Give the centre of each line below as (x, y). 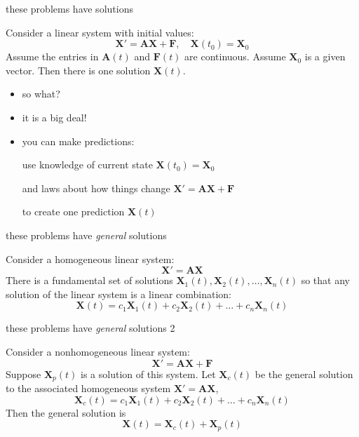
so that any (325, 280)
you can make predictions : (78, 141)
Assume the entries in (52, 56)
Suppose (23, 374)
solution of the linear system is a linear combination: (118, 294)
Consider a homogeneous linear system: (90, 258)
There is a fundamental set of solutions (89, 280)
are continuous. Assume (235, 56)
